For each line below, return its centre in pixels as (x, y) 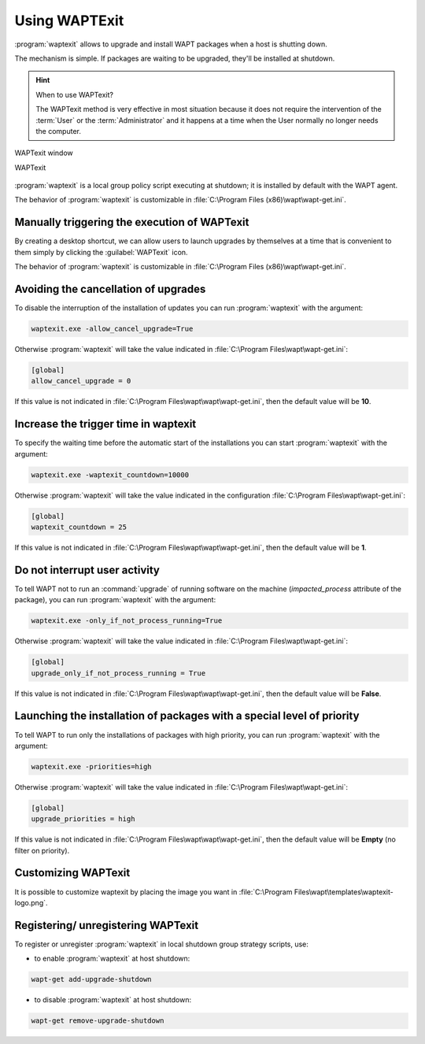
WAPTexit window (44, 153)
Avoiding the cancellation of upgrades (110, 289)
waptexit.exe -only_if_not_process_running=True (127, 621)
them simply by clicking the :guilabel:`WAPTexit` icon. (101, 252)
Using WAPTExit (69, 20)
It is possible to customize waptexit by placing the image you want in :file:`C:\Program (153, 892)
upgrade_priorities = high (83, 819)
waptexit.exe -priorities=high (92, 766)
